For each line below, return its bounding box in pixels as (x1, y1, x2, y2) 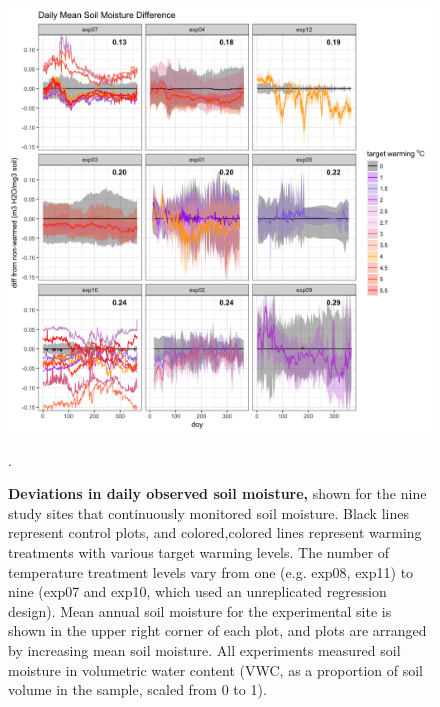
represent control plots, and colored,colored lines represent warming (8, 522, 422, 543)
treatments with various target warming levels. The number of (8, 541, 390, 562)
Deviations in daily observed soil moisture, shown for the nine (8, 483, 427, 504)
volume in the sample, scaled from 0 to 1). (8, 679, 267, 700)
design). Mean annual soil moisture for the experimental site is (8, 600, 392, 621)
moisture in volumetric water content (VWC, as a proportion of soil (8, 659, 423, 680)
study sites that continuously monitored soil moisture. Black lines (8, 502, 409, 523)
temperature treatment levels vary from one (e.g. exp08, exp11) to (8, 561, 414, 582)
